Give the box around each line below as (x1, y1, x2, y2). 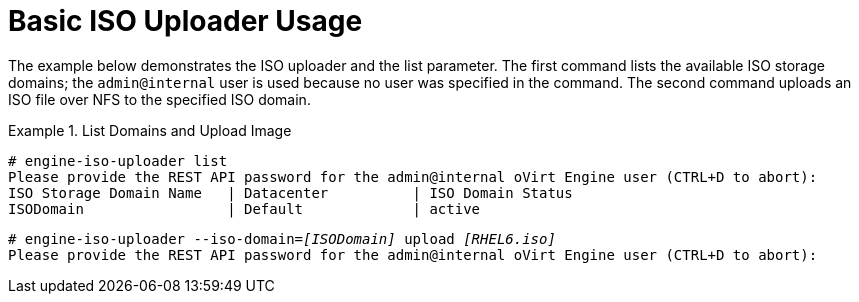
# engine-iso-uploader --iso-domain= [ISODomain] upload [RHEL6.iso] (8, 230, 556, 247)
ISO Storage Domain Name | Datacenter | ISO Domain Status (8, 184, 573, 201)
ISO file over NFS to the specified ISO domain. (8, 90, 311, 108)
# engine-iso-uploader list (8, 152, 228, 169)
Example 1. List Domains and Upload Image (8, 121, 292, 139)
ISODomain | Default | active (8, 200, 481, 217)
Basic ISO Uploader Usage (8, 4, 363, 38)
